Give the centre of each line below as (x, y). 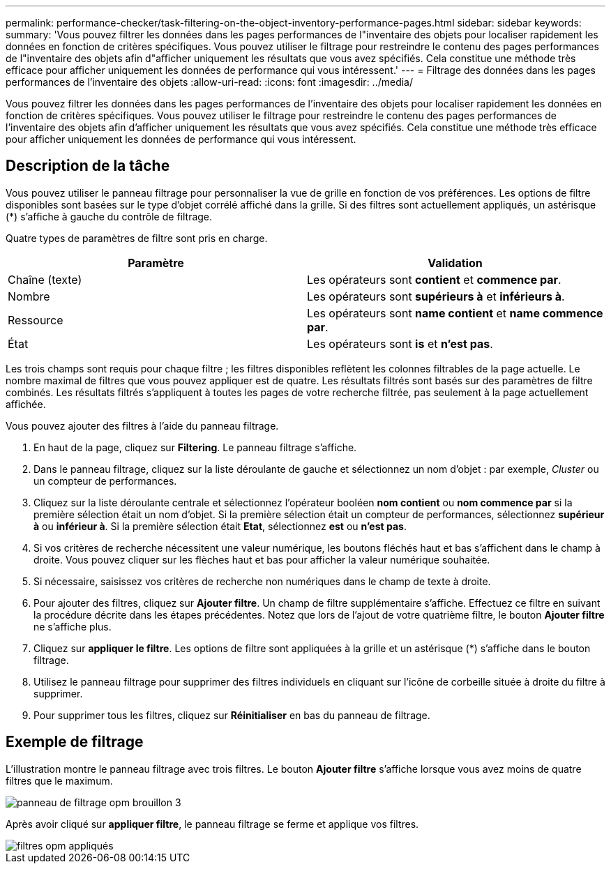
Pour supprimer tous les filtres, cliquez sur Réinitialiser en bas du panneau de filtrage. (232, 715)
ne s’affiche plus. (73, 626)
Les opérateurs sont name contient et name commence (455, 313)
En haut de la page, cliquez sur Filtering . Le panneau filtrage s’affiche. (195, 447)
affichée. (26, 404)
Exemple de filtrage (75, 742)
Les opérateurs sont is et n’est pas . (400, 343)
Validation (455, 263)
